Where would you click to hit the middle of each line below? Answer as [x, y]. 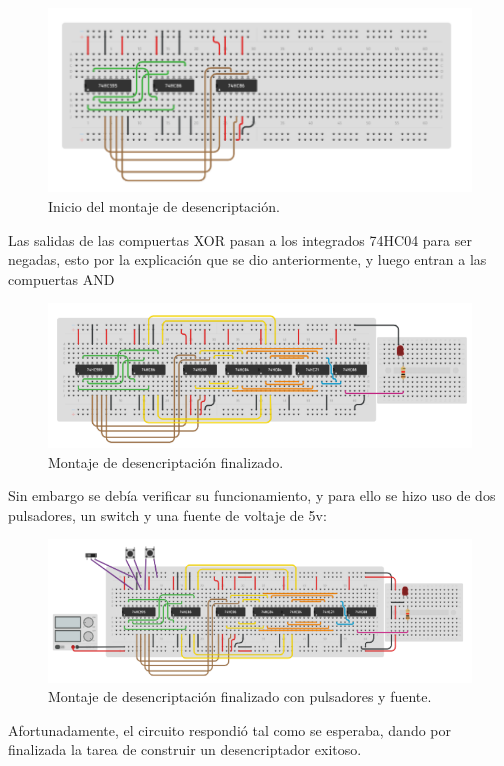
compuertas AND [61, 278]
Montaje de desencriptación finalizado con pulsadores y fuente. [240, 696]
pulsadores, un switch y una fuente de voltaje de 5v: [167, 514]
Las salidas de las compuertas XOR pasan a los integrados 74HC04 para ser [240, 239]
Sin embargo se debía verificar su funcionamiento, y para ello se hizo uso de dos [252, 495]
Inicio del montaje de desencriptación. [164, 205]
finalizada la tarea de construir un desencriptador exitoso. [185, 749]
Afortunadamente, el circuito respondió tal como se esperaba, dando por [230, 729]
